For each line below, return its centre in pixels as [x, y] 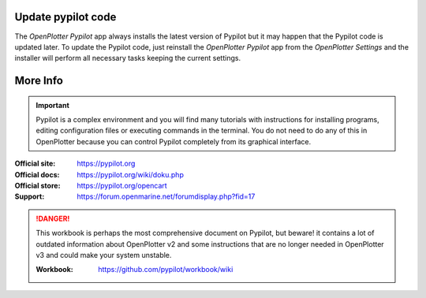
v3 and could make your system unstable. [104, 255]
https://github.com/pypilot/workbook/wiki [166, 270]
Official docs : [37, 174]
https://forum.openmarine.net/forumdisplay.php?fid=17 [166, 196]
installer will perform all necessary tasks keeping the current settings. [127, 58]
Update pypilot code [65, 17]
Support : [30, 196]
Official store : [37, 186]
